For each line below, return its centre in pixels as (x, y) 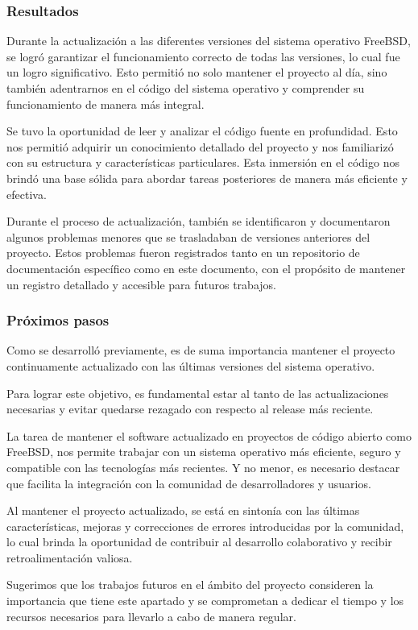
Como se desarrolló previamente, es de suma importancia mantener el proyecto (201, 350)
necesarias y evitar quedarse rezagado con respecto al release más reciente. (190, 409)
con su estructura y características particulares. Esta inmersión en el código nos (203, 162)
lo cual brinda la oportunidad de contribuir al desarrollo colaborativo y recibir (199, 542)
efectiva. (27, 194)
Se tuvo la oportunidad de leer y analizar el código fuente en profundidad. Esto (202, 131)
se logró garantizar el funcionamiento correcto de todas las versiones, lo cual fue (203, 56)
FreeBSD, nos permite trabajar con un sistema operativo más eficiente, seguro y (204, 452)
